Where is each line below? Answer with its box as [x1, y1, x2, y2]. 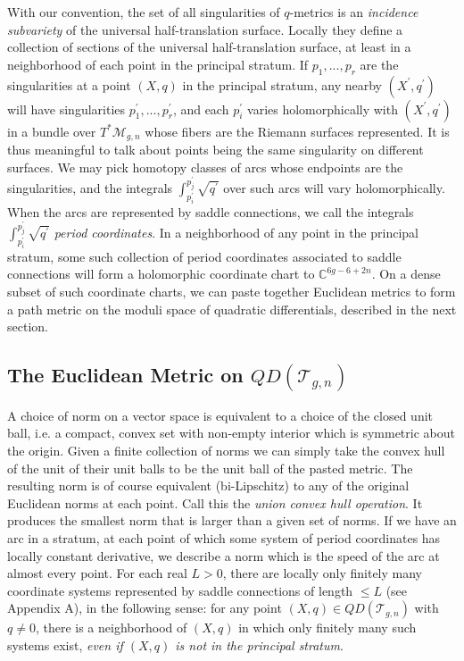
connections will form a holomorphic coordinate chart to [7, 264, 315, 283]
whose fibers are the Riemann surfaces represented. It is [145, 121, 450, 140]
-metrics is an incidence [289, 3, 418, 21]
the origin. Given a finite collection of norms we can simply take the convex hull [7, 441, 445, 460]
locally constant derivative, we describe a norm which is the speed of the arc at [7, 546, 440, 565]
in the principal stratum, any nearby [182, 75, 382, 94]
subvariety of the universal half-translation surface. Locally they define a [7, 20, 403, 38]
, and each [172, 99, 229, 118]
